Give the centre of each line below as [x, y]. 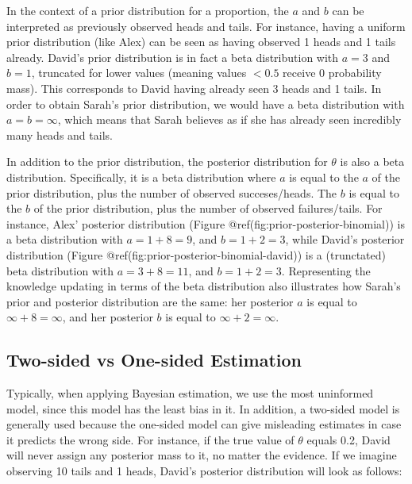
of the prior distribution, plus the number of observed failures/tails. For [208, 208]
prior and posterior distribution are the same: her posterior [150, 301]
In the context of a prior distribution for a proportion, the [148, 10]
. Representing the [326, 270]
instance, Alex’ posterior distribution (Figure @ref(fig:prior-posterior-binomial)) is [206, 223]
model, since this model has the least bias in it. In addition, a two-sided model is [203, 408]
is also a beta [372, 161]
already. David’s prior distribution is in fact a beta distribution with [173, 57]
